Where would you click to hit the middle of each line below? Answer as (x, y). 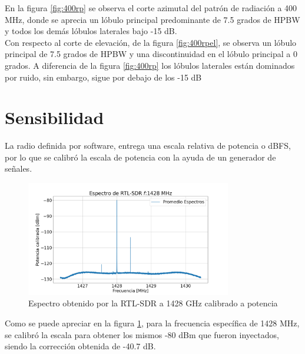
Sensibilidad (54, 117)
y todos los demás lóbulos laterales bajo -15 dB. (91, 31)
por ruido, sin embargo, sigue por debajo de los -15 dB (103, 77)
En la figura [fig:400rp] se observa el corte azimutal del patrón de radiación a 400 (151, 8)
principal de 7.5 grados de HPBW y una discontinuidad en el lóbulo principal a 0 (151, 54)
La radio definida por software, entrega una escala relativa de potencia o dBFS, (148, 146)
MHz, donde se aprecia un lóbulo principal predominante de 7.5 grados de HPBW (152, 19)
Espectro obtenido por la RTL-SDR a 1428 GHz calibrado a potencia (153, 303)
